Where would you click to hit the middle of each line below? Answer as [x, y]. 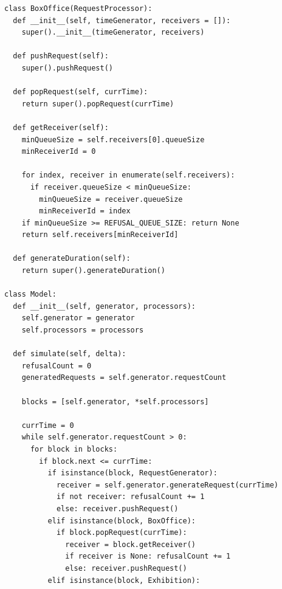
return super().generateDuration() [93, 271]
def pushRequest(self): [61, 56]
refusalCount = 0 [57, 366]
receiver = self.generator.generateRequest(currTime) [167, 485]
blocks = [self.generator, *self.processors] [115, 401]
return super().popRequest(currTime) [98, 104]
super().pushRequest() [67, 68]
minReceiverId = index [85, 211]
